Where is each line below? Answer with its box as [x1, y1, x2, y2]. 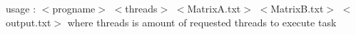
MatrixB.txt [270, 1, 324, 15]
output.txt [6, 15, 51, 29]
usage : [6, 1, 36, 15]
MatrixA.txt [187, 1, 241, 15]
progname [52, 1, 96, 15]
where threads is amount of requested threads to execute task [67, 15, 337, 29]
